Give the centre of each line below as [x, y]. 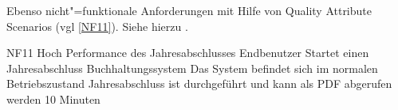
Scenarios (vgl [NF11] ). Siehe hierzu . [97, 26]
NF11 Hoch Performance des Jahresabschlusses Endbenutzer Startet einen [188, 53]
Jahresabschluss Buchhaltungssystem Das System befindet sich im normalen [192, 68]
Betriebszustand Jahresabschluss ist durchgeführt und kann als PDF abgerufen [199, 83]
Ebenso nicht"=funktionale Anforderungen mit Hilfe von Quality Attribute [189, 10]
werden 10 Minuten [53, 99]
